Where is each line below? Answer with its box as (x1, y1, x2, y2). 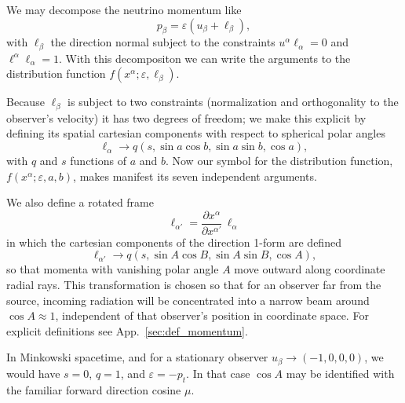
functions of (70, 152, 126, 169)
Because (6, 93, 45, 110)
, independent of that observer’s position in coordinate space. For (55, 307, 369, 324)
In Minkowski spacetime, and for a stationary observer (6, 349, 268, 365)
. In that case (186, 365, 250, 381)
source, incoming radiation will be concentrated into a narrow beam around (6, 291, 370, 308)
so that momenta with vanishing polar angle (6, 261, 219, 277)
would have (6, 365, 60, 381)
